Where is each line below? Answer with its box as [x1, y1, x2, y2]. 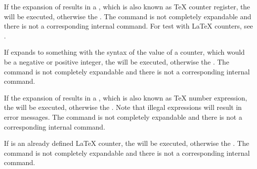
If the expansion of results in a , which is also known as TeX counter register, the [4, 1, 250, 11]
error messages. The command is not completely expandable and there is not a [4, 111, 242, 122]
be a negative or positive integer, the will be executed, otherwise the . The [4, 56, 229, 67]
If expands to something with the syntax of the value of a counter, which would [4, 47, 245, 57]
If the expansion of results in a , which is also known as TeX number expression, [4, 92, 247, 102]
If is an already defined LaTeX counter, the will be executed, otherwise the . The [4, 138, 249, 148]
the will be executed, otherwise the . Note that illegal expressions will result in [4, 102, 242, 112]
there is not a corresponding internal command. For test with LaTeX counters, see [4, 21, 253, 31]
